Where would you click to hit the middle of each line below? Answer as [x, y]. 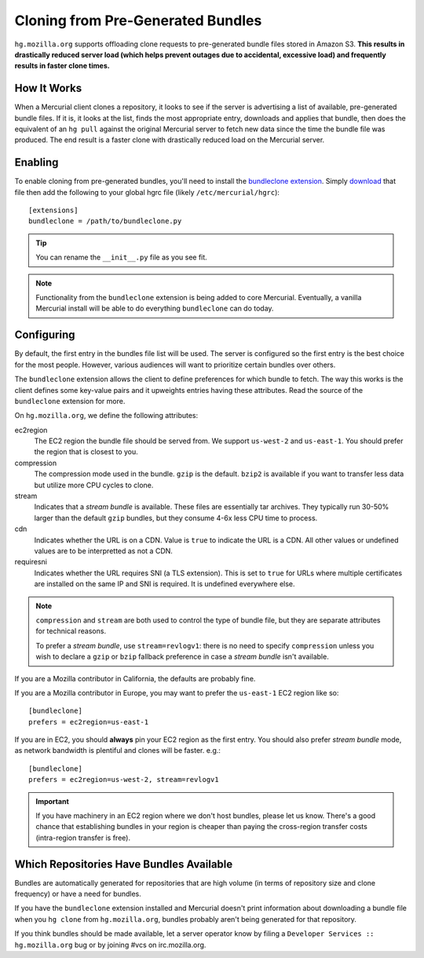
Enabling [37, 162]
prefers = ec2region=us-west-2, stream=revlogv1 [124, 780]
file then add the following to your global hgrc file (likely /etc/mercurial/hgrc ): [147, 192]
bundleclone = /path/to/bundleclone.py [105, 221]
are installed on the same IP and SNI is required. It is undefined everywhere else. [164, 584]
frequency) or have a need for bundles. [78, 894]
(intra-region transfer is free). [83, 838]
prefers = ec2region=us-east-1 [89, 722]
